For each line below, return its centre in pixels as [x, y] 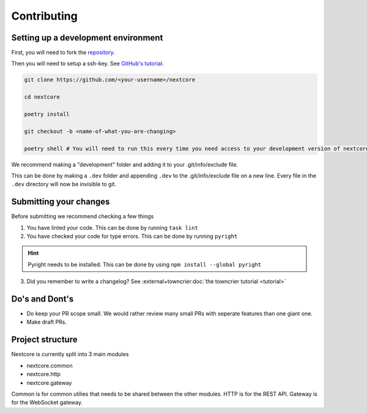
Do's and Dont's [43, 299]
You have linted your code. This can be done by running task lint [112, 227]
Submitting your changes [61, 202]
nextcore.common [50, 365]
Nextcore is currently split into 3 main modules [70, 354]
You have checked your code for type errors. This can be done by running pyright [132, 237]
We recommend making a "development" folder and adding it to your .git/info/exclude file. [125, 164]
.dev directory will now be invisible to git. [64, 184]
